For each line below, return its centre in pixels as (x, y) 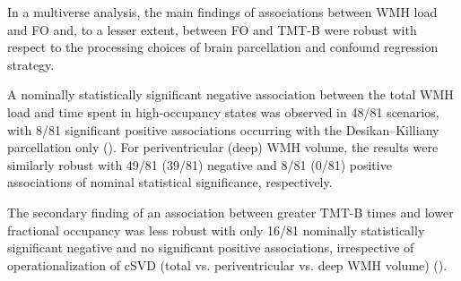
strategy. (31, 64)
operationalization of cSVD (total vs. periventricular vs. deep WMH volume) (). (227, 264)
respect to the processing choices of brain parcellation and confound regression (223, 47)
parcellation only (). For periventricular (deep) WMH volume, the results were (223, 147)
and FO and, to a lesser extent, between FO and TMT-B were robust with (212, 29)
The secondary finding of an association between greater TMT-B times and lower (230, 212)
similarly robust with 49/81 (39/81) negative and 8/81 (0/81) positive (200, 164)
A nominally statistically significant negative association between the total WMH (230, 94)
